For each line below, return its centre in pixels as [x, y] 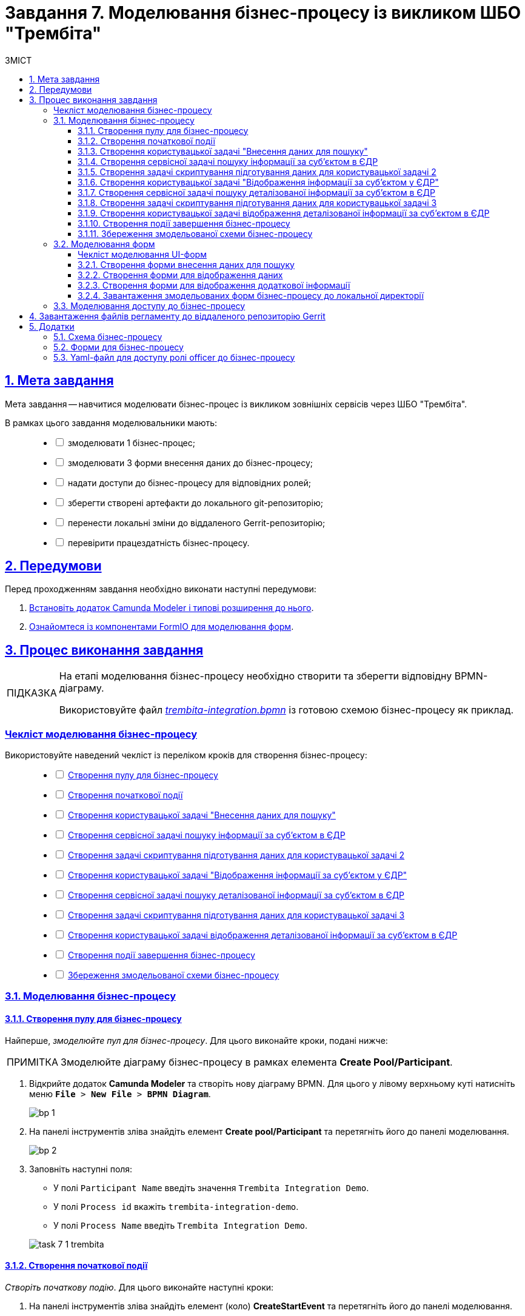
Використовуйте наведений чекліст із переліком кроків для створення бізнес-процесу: [186, 755]
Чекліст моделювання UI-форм [142, 254]
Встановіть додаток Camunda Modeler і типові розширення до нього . [172, 608]
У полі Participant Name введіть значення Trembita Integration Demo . [211, 1187]
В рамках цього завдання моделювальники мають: [111, 423]
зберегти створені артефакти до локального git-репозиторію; [195, 503]
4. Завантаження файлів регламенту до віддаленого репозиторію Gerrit [177, 316]
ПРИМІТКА [33, 1062]
